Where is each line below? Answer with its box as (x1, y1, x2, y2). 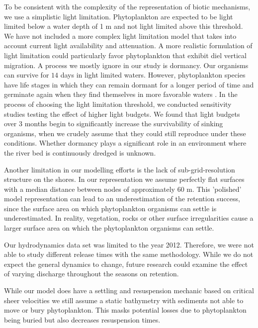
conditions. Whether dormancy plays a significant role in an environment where (4, 138, 247, 148)
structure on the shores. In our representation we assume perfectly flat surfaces (4, 174, 245, 184)
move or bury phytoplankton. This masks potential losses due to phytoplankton (4, 305, 247, 315)
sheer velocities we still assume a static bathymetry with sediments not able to (4, 295, 244, 305)
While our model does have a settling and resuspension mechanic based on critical (4, 285, 255, 296)
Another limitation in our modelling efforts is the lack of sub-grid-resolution (4, 164, 235, 174)
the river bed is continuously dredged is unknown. (4, 147, 156, 158)
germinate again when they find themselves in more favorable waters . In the (4, 89, 238, 99)
